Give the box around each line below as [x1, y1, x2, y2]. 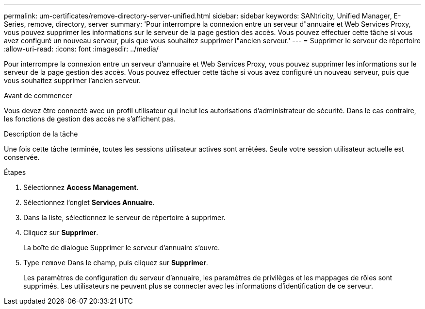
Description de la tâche [4, 130, 78, 138]
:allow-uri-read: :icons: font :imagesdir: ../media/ [4, 45, 159, 53]
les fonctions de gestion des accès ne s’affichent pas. [4, 115, 176, 123]
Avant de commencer [4, 91, 72, 100]
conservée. [4, 153, 40, 161]
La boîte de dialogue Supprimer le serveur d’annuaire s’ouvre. [23, 243, 220, 252]
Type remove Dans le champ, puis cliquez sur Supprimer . [23, 258, 208, 267]
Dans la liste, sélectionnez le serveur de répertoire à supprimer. [23, 213, 226, 222]
